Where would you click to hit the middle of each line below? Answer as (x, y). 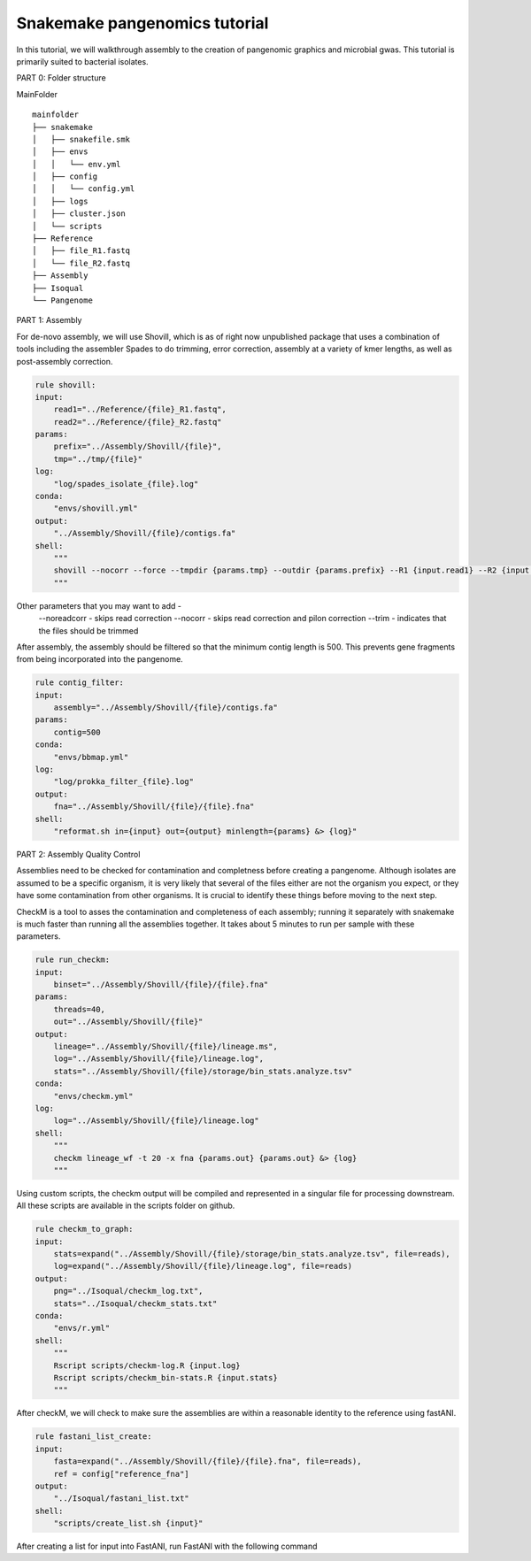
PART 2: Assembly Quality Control (78, 854)
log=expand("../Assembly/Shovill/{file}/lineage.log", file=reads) (203, 1266)
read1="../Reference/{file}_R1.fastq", (140, 410)
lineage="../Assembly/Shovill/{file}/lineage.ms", (165, 1047)
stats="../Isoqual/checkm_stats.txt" (135, 1303)
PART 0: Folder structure (61, 78)
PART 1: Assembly (49, 320)
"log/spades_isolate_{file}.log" (126, 484)
